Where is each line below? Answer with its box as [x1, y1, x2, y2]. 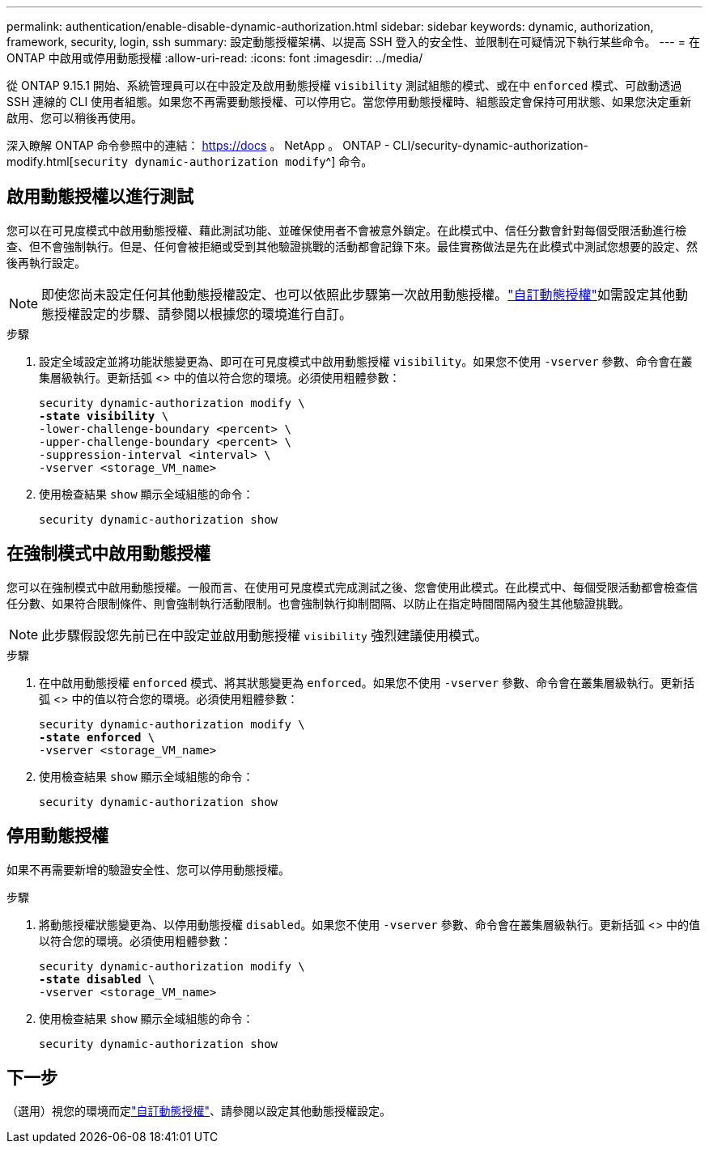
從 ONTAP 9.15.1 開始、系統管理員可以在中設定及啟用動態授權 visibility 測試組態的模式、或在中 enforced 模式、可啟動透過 [6, 79, 682, 92]
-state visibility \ [39, 409, 169, 422]
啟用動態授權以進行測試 [6, 186, 193, 207]
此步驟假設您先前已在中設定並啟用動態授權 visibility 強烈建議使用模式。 [41, 626, 488, 643]
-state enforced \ [39, 730, 155, 744]
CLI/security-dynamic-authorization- [393, 138, 589, 152]
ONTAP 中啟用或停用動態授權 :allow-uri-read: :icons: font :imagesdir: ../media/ [6, 51, 423, 65]
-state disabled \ [39, 972, 155, 986]
